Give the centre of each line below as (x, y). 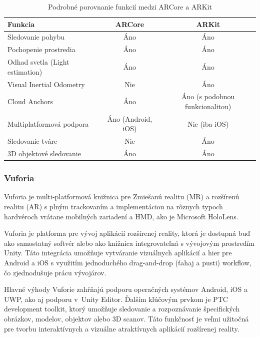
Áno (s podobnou (208, 96)
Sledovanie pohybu (36, 37)
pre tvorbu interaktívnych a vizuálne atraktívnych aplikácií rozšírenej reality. (122, 328)
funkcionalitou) (208, 106)
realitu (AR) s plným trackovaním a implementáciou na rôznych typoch (113, 207)
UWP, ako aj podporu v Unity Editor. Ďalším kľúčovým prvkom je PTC (116, 299)
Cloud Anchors (30, 101)
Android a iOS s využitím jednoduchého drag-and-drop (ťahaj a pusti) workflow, (128, 262)
